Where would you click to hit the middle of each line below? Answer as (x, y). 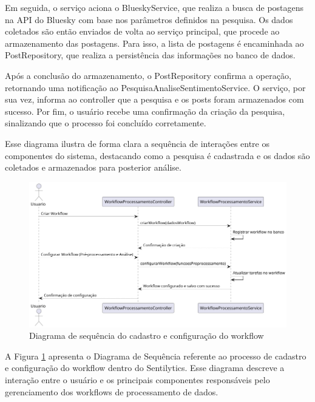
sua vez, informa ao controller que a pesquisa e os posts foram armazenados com (154, 99)
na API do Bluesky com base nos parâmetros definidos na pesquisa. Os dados (149, 19)
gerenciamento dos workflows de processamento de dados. (112, 391)
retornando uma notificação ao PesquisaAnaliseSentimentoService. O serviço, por (155, 87)
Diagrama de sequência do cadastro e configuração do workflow (147, 336)
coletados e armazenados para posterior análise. (93, 167)
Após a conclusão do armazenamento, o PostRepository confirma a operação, (148, 75)
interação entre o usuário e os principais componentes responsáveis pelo (137, 380)
